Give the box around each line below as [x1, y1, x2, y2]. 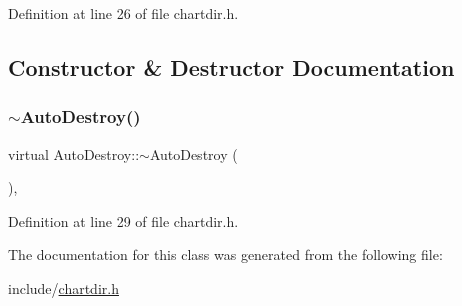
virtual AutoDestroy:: [8, 143, 140, 164]
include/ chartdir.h [8, 277, 119, 298]
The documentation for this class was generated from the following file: [8, 244, 443, 265]
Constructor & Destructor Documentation [8, 51, 455, 82]
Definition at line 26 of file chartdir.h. [8, 3, 239, 23]
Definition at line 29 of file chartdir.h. [8, 210, 239, 231]
